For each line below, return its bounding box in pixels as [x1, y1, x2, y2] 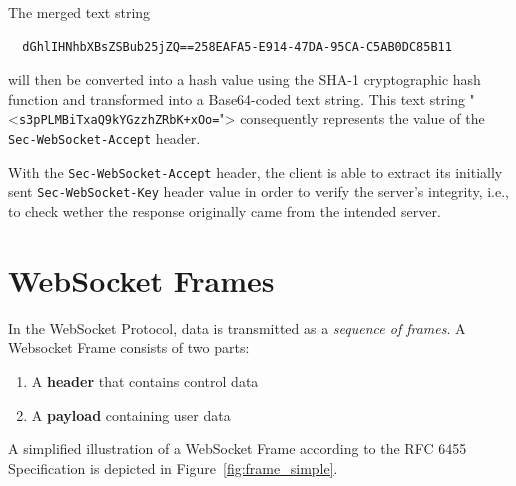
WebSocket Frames [8, 259, 275, 300]
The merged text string [8, 2, 151, 22]
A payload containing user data [31, 404, 231, 425]
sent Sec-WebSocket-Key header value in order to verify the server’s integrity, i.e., [8, 181, 509, 202]
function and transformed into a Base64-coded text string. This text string [8, 88, 465, 109]
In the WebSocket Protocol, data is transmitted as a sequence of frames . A [8, 317, 466, 338]
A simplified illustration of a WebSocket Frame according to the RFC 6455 [8, 438, 467, 459]
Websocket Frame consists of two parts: [8, 337, 250, 358]
